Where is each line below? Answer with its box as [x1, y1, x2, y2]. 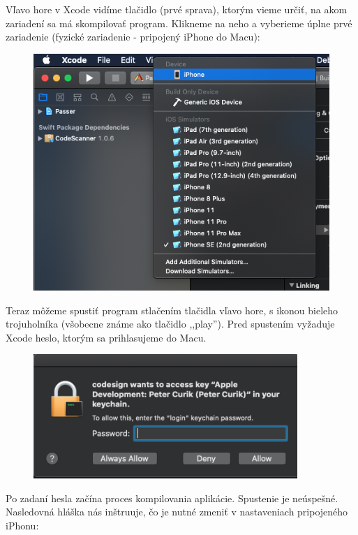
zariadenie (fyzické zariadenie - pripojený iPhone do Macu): [6, 29, 260, 44]
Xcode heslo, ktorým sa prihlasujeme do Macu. [6, 330, 207, 344]
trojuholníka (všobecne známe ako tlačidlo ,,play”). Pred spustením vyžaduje [6, 316, 335, 331]
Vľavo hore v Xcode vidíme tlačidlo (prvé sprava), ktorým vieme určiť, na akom [6, 2, 348, 16]
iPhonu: [6, 518, 39, 532]
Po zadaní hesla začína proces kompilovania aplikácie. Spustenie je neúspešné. [6, 490, 338, 505]
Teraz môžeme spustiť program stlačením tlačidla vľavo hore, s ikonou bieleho [6, 302, 338, 317]
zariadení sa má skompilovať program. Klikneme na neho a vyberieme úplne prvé [6, 15, 352, 30]
